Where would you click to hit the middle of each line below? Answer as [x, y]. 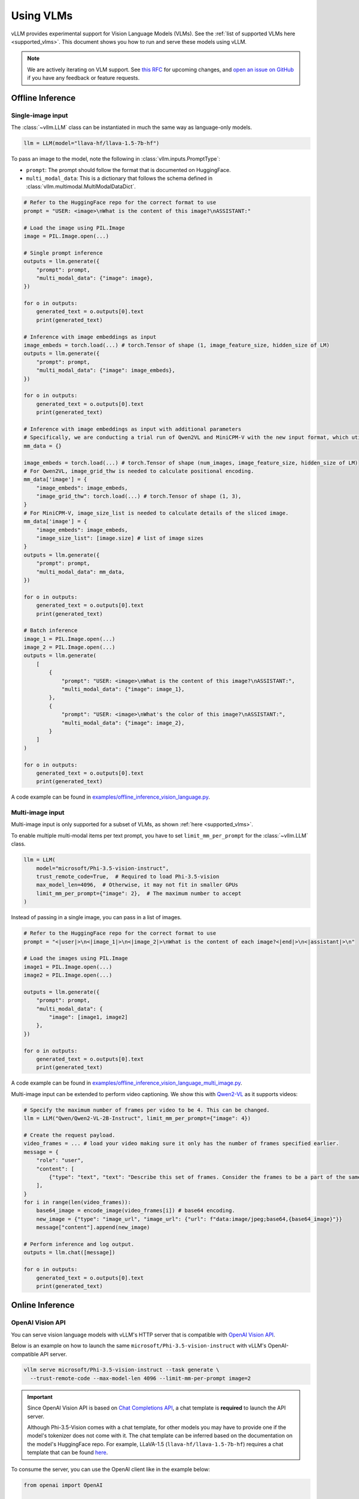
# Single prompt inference [63, 253]
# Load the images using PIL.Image [76, 958]
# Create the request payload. [70, 1135]
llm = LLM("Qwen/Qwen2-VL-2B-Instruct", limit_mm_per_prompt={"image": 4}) [137, 1119]
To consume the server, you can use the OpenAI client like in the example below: [111, 1469]
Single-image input [39, 115]
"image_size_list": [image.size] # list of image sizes [120, 538]
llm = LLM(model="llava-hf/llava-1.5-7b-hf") [92, 143]
